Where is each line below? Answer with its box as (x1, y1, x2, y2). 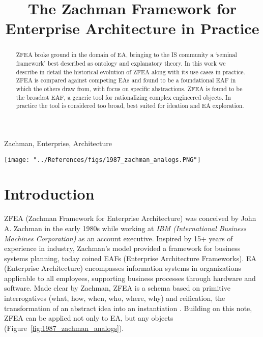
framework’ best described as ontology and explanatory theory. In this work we (16, 59, 226, 68)
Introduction (4, 183, 95, 204)
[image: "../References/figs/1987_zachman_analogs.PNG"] (4, 156, 201, 163)
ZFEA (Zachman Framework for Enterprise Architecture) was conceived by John (4, 213, 256, 223)
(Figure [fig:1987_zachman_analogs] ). (4, 322, 124, 333)
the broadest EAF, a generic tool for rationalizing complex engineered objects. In (16, 93, 231, 101)
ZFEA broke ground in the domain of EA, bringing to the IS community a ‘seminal (16, 50, 237, 59)
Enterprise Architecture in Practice (5, 18, 259, 39)
